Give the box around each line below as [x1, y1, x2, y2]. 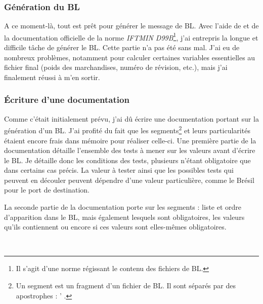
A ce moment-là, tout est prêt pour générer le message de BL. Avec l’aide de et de [4, 20, 259, 31]
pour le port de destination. [4, 184, 90, 195]
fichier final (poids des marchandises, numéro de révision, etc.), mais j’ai [4, 62, 228, 72]
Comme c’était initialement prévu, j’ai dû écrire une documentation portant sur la [4, 113, 259, 124]
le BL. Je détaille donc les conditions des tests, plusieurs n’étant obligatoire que [4, 155, 251, 165]
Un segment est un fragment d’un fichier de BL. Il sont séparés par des [16, 280, 236, 291]
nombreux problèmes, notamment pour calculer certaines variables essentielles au [4, 52, 255, 62]
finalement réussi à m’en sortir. [4, 71, 100, 82]
